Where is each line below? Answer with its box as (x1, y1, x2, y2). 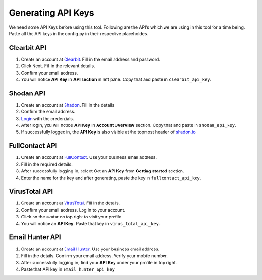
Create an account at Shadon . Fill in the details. (21, 102, 116, 108)
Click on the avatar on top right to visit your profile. (21, 214, 123, 220)
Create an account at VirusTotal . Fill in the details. (21, 200, 120, 206)
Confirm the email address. (21, 109, 76, 115)
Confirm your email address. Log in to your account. (21, 207, 126, 213)
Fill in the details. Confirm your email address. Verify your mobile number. (21, 252, 168, 259)
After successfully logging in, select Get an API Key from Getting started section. (21, 168, 184, 174)
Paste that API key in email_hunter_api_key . (21, 266, 116, 272)
